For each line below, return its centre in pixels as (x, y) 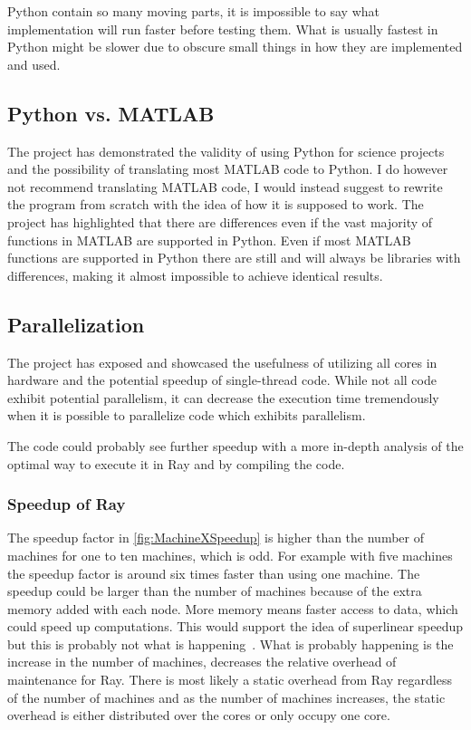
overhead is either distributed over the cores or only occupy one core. (199, 715)
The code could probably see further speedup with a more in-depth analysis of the (235, 445)
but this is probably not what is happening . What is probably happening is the (231, 644)
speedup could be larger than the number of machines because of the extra (215, 591)
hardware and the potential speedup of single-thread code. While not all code (222, 380)
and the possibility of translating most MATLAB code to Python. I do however (228, 169)
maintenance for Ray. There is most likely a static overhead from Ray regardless (230, 680)
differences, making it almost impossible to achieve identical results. (195, 275)
